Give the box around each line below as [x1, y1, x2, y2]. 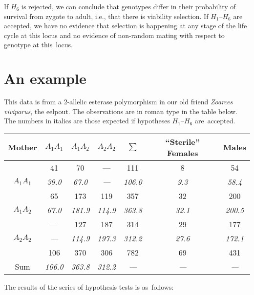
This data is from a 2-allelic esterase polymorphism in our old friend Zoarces [4, 97, 233, 107]
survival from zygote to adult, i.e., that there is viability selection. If [4, 11, 209, 21]
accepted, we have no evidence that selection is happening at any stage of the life [4, 20, 247, 31]
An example [4, 68, 86, 88]
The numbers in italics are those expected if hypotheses [4, 116, 170, 126]
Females [167, 147, 198, 158]
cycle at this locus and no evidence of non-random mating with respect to [4, 30, 225, 40]
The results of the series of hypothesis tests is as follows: [4, 281, 174, 292]
